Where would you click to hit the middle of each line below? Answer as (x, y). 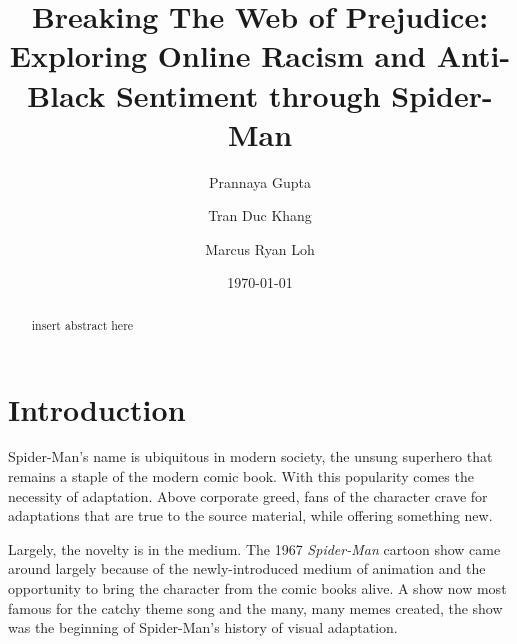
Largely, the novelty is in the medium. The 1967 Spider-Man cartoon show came (254, 548)
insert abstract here (82, 324)
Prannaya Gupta (260, 181)
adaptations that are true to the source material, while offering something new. (250, 515)
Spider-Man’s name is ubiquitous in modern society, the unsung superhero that (250, 456)
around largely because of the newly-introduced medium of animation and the (247, 568)
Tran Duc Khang (260, 215)
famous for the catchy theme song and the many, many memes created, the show (255, 607)
